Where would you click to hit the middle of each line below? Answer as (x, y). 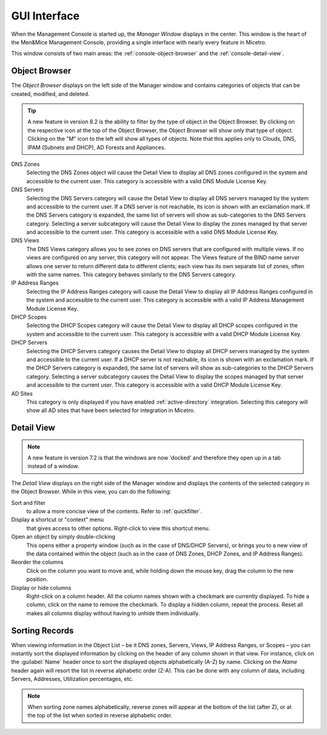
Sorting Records (42, 630)
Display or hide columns (41, 588)
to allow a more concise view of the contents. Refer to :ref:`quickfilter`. (114, 511)
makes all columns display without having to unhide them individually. (113, 613)
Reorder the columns (37, 562)
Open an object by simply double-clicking (63, 537)
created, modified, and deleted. (51, 93)
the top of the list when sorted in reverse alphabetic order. (100, 716)
